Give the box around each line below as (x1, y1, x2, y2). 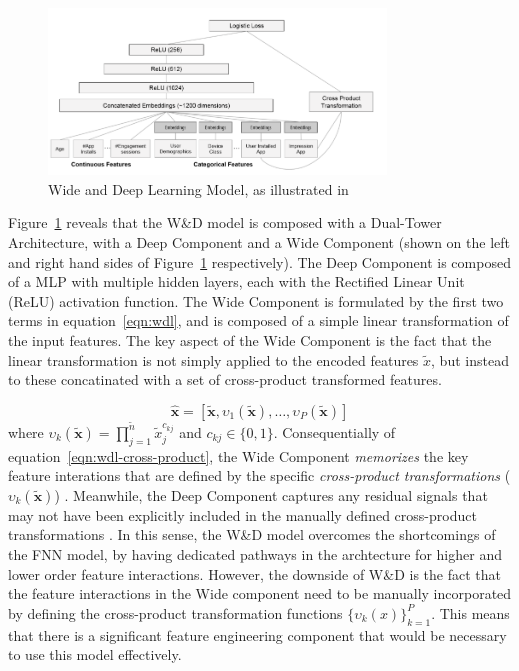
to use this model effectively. (8, 644, 182, 665)
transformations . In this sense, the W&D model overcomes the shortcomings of (8, 524, 496, 545)
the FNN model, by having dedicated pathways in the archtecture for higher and (8, 544, 502, 564)
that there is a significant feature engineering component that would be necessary (8, 624, 507, 645)
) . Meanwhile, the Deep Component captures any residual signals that (54, 484, 488, 505)
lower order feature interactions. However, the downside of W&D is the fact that (8, 563, 501, 584)
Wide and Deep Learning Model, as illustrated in (48, 178, 349, 199)
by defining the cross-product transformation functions (8, 602, 343, 623)
